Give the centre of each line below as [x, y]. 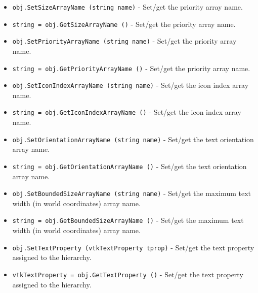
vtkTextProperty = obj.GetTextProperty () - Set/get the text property [128, 274]
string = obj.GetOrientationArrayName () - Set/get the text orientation [130, 166]
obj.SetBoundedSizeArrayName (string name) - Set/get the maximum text [132, 193]
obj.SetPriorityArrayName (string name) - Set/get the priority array [124, 41]
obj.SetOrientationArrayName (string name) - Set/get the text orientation [133, 139]
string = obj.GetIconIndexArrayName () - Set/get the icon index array [127, 112]
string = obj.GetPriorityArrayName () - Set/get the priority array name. [131, 68]
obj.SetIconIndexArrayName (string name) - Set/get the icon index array [131, 85]
